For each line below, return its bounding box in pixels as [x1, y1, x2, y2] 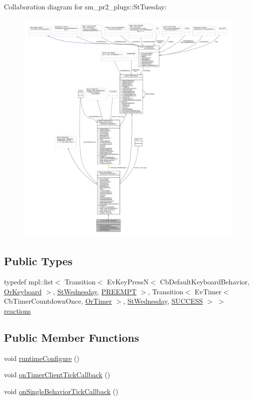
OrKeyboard [4, 286, 42, 296]
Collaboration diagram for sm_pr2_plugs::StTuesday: [4, 1, 167, 11]
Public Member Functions [4, 329, 139, 345]
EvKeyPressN [107, 276, 149, 286]
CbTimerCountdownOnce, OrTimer [4, 296, 112, 306]
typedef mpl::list [4, 276, 53, 286]
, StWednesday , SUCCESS [123, 296, 203, 306]
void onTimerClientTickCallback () [4, 369, 110, 380]
